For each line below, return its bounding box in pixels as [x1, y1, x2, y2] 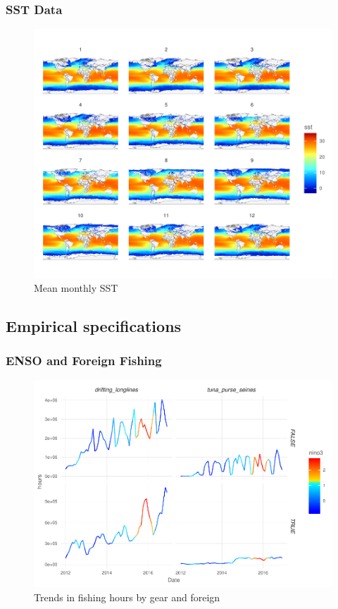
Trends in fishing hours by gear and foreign [34, 589, 220, 604]
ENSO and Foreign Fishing [6, 352, 162, 369]
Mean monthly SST [34, 281, 118, 295]
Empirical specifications [6, 315, 182, 337]
